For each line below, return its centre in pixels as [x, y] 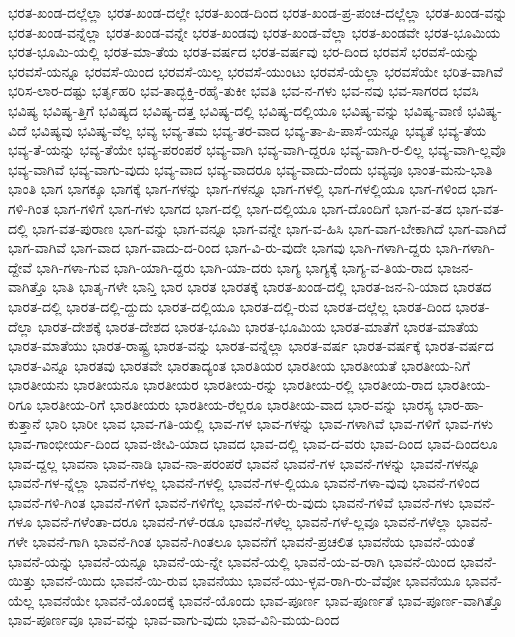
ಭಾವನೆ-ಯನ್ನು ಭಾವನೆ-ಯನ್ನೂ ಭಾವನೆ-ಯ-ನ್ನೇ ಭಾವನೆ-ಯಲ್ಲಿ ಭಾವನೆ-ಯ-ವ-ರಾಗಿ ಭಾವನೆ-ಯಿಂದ [232, 560]
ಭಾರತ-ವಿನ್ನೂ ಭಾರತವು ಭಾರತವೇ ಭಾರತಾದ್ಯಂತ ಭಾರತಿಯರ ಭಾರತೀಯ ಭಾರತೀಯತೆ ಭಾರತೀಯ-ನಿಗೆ [239, 364]
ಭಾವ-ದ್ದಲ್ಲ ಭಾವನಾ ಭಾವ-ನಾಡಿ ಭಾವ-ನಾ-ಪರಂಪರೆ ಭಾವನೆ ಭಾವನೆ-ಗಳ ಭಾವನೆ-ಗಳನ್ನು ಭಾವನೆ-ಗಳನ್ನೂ [244, 462]
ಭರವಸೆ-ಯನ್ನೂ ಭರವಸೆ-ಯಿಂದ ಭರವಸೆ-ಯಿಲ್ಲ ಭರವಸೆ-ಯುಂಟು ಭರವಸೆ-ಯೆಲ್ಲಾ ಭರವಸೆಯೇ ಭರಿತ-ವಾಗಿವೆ [255, 70]
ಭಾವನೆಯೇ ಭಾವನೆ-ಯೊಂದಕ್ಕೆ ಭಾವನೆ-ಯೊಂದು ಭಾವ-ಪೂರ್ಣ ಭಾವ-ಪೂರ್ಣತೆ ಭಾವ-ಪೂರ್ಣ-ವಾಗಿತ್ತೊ [270, 599]
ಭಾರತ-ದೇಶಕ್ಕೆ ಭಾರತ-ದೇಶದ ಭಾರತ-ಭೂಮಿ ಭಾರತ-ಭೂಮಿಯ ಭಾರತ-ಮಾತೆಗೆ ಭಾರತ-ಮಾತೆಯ [258, 325]
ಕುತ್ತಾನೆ [24, 423]
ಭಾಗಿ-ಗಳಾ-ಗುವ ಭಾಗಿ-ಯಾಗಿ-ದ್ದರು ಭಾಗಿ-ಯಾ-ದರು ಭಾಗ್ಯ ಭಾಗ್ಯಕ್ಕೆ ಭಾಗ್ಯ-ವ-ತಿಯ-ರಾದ [234, 266]
